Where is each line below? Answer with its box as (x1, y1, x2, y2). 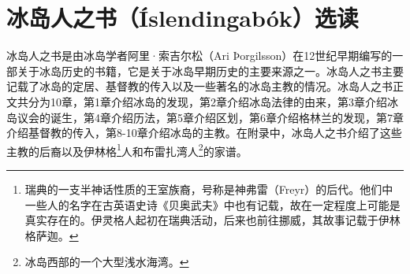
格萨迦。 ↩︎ (24, 227, 79, 243)
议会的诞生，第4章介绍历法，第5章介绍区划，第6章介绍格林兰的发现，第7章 (17, 109, 404, 125)
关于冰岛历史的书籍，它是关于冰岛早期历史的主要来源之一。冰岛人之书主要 (17, 62, 404, 79)
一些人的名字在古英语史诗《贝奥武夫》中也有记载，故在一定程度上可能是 (24, 196, 401, 213)
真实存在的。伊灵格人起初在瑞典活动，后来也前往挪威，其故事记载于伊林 (24, 212, 401, 228)
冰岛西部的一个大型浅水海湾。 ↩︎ (24, 254, 189, 270)
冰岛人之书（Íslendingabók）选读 (6, 2, 359, 34)
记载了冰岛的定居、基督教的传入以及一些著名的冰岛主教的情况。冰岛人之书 (6, 78, 393, 94)
